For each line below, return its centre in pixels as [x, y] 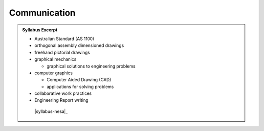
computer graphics [54, 73]
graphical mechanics [55, 59]
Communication [42, 13]
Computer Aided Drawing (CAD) [79, 80]
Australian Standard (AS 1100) [65, 39]
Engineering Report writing [61, 100]
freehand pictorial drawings [62, 52]
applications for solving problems [80, 87]
